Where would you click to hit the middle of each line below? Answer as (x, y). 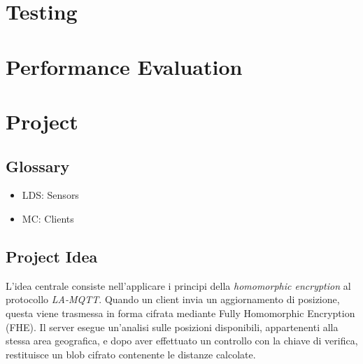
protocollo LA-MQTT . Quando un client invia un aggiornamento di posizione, (173, 299)
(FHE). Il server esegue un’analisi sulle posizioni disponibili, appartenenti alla (172, 327)
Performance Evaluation (124, 66)
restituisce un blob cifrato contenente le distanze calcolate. (131, 354)
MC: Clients (48, 218)
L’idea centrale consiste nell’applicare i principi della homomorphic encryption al (178, 285)
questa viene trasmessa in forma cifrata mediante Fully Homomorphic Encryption (180, 313)
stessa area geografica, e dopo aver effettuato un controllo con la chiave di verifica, (182, 341)
